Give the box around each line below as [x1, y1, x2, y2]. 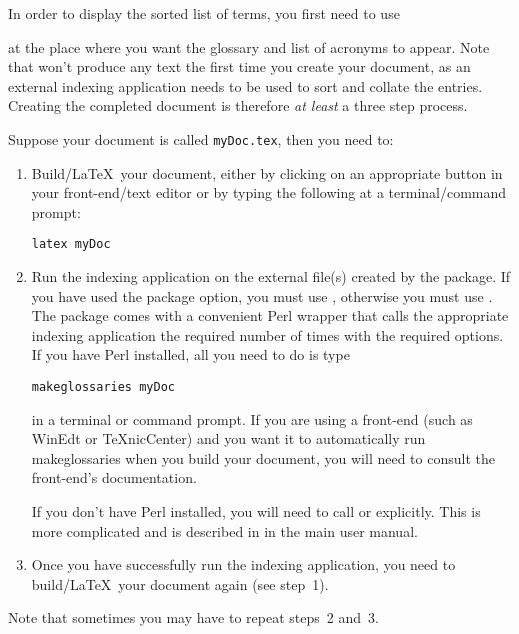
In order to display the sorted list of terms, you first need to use [8, 3, 400, 23]
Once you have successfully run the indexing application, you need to [31, 554, 456, 575]
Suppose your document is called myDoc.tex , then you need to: [8, 128, 394, 149]
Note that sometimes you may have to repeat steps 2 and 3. [8, 607, 379, 628]
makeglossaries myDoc [31, 380, 175, 395]
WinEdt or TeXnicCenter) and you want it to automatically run [31, 428, 426, 449]
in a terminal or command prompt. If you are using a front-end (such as [31, 408, 473, 429]
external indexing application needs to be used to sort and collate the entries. [8, 75, 483, 96]
